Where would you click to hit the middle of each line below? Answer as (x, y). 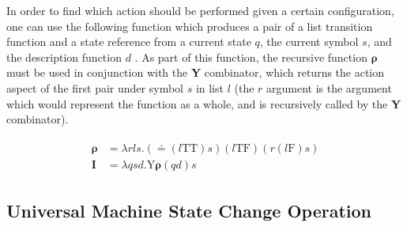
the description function (64, 57)
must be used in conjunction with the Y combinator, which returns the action (196, 72)
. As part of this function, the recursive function (251, 57)
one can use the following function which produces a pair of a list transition (190, 26)
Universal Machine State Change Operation (189, 211)
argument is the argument (329, 87)
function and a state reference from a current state (129, 42)
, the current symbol (309, 42)
